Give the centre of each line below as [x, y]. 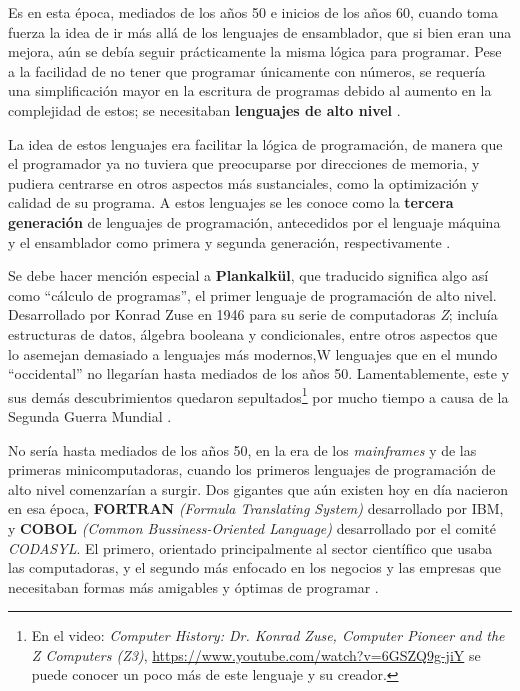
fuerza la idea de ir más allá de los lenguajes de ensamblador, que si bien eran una [260, 31]
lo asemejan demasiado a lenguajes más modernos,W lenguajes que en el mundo [253, 353]
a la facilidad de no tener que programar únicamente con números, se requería [247, 70]
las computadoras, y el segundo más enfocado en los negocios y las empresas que [255, 567]
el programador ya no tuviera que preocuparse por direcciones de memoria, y [244, 163]
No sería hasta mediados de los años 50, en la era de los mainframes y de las [242, 449]
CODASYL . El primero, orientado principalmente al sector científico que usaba [250, 547]
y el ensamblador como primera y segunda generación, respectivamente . [229, 241]
